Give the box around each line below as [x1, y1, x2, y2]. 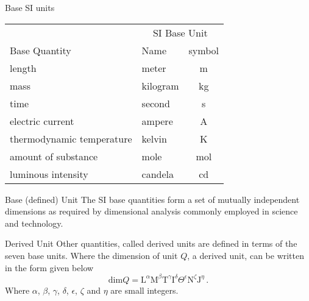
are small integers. [110, 283, 179, 296]
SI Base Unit [152, 25, 208, 40]
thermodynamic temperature [10, 131, 132, 146]
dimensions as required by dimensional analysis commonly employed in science [5, 205, 298, 218]
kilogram [141, 78, 179, 93]
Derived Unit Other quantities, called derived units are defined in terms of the [5, 237, 297, 250]
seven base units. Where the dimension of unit [5, 249, 178, 261]
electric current [10, 113, 74, 128]
